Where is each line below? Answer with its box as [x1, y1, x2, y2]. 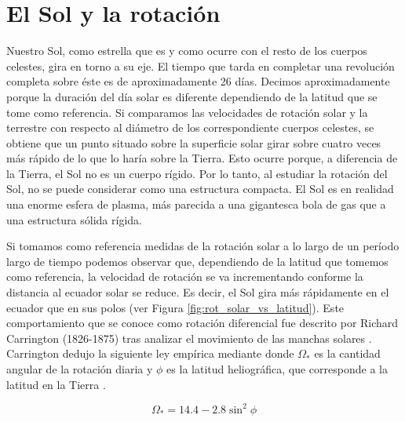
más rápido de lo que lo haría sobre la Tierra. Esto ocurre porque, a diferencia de [6, 150, 398, 166]
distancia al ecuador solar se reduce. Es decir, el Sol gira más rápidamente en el [6, 284, 389, 300]
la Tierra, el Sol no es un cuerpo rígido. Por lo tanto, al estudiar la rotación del [6, 165, 388, 181]
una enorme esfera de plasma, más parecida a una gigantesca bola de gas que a [6, 196, 386, 213]
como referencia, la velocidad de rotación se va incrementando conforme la [6, 268, 363, 285]
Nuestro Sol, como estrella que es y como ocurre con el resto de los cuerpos [6, 42, 367, 59]
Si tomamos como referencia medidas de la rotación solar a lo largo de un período [6, 238, 400, 254]
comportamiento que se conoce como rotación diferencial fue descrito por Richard [6, 315, 399, 331]
